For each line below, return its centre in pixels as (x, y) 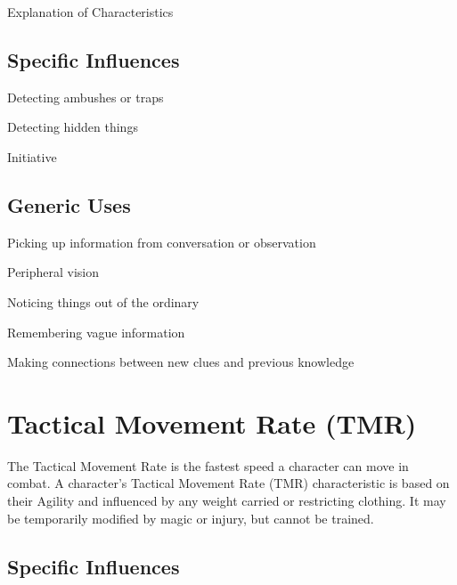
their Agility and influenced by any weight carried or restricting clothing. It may (227, 501)
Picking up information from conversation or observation (162, 242)
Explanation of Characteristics (90, 12)
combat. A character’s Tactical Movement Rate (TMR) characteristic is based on (228, 483)
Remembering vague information (96, 332)
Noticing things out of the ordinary (103, 301)
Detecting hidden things (73, 127)
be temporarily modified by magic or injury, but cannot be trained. (191, 518)
